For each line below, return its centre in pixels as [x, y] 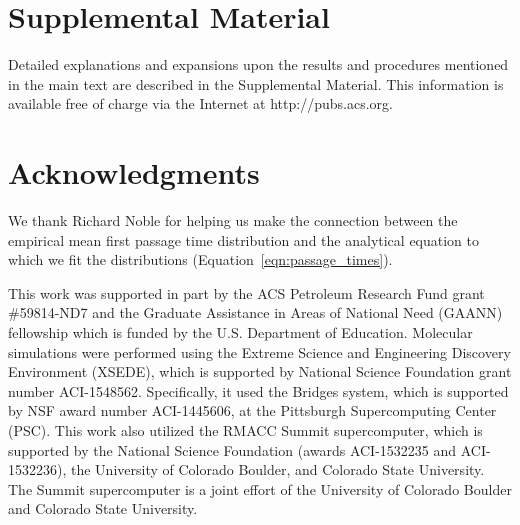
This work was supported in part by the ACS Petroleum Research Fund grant [246, 292]
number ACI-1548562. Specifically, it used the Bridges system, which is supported [258, 390]
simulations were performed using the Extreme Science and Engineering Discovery [259, 351]
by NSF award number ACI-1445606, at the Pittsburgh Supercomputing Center [252, 410]
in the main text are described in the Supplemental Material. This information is [256, 83]
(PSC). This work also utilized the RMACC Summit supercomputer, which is [245, 429]
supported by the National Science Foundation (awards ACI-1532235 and [232, 449]
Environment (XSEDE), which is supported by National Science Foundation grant [260, 371]
